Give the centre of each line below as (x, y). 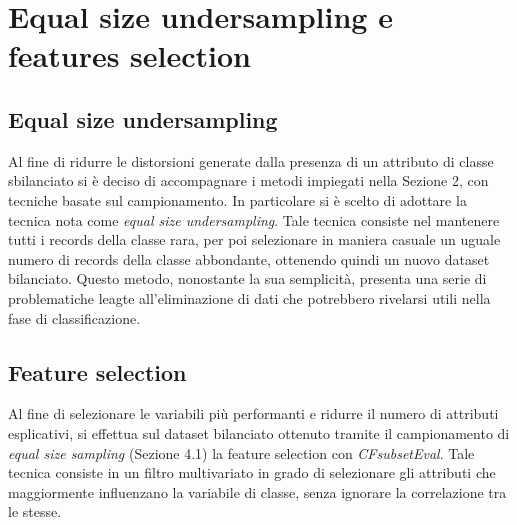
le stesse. (35, 511)
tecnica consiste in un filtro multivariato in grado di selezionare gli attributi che (252, 472)
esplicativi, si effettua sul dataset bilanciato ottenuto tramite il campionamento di (259, 432)
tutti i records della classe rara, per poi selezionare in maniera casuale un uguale (254, 239)
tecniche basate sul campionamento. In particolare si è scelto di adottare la (237, 199)
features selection (130, 55)
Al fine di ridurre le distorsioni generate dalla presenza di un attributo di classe (251, 160)
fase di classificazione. (74, 317)
